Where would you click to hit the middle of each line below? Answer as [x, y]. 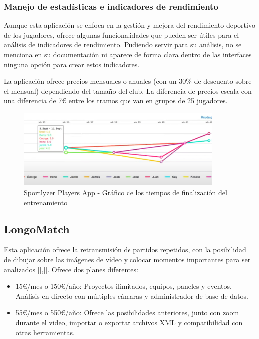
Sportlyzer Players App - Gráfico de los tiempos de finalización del [126, 192]
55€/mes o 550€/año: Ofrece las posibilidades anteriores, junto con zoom [127, 312]
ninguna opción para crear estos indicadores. [72, 64]
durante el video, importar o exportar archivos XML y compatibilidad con [129, 322]
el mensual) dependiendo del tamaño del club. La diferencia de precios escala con [128, 90]
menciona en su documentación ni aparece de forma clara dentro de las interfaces [128, 54]
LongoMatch [37, 229]
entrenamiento [46, 202]
